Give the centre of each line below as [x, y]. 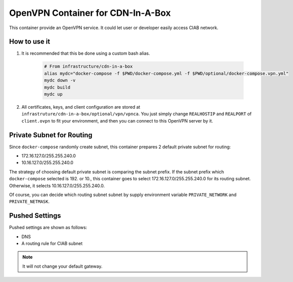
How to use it [30, 42]
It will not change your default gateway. [62, 266]
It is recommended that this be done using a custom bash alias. [86, 53]
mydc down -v [60, 81]
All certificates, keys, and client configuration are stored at [81, 107]
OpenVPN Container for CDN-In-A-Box [90, 13]
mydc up [53, 94]
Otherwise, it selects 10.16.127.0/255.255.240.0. [57, 186]
